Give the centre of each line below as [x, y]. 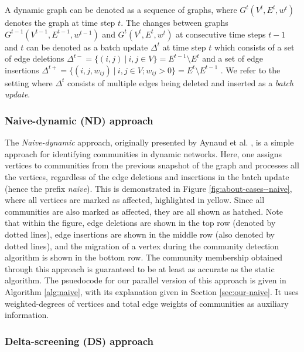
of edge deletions [35, 58]
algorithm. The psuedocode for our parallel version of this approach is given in [146, 280]
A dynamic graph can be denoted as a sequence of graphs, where [121, 9]
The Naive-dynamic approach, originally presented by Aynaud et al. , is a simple [149, 142]
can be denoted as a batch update [87, 47]
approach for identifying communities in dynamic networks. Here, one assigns [144, 153]
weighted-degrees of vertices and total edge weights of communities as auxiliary [147, 303]
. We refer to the [250, 70]
